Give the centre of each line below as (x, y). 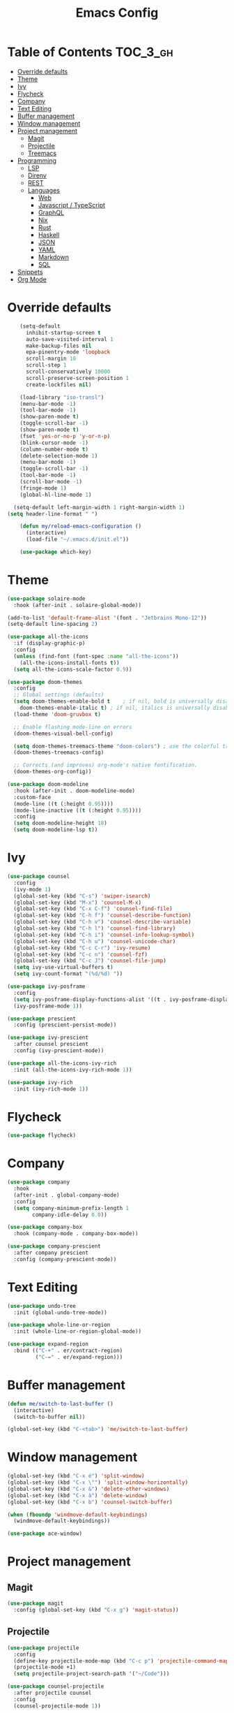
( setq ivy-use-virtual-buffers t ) (63, 968)
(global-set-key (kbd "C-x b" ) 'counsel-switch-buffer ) (90, 1502)
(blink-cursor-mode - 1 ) (54, 443)
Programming (37, 160)
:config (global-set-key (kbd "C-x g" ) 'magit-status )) (96, 1610)
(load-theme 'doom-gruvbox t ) (57, 714)
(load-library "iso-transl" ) (62, 397)
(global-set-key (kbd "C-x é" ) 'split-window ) (76, 1476)
